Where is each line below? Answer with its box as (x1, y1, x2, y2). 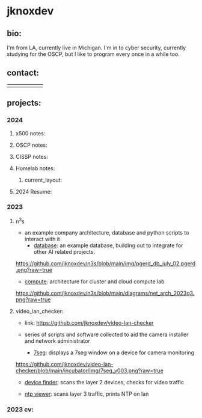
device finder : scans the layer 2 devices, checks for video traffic (24, 379, 184, 386)
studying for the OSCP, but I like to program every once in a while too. (7, 51, 180, 58)
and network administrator (24, 337, 91, 345)
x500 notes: (15, 129, 46, 137)
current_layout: (24, 176, 63, 183)
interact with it (24, 236, 61, 243)
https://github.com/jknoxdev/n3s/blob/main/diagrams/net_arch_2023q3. (15, 290, 195, 297)
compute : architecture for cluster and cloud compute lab (24, 278, 165, 285)
